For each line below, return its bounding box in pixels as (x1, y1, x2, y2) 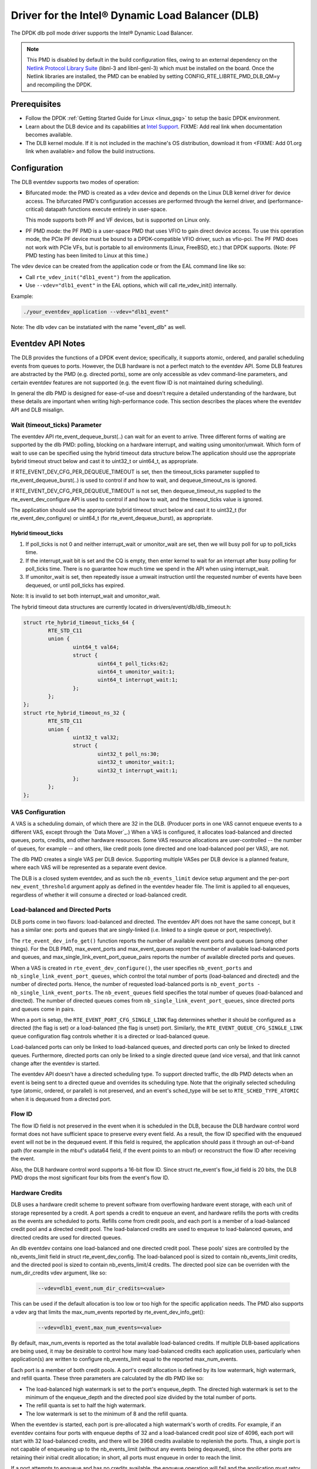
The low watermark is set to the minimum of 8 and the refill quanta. (25, 1410, 188, 1417)
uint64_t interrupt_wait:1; (97, 676, 178, 683)
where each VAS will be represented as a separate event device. (11, 864, 167, 871)
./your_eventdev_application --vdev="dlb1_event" (23, 308, 169, 315)
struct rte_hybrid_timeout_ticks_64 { (23, 619, 135, 626)
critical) (25, 206, 44, 213)
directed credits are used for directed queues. (11, 1234, 123, 1241)
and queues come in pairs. (11, 1005, 76, 1012)
